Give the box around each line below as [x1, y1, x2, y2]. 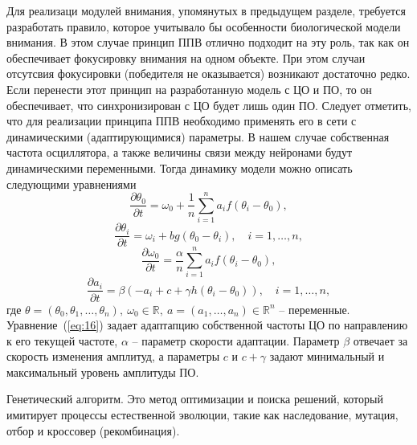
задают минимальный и [269, 348, 385, 365]
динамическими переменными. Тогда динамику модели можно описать [6, 159, 353, 176]
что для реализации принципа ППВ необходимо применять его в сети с [6, 112, 357, 129]
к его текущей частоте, [6, 332, 118, 349]
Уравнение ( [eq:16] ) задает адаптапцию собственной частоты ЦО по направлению [6, 316, 408, 333]
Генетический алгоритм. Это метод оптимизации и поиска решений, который [6, 390, 383, 407]
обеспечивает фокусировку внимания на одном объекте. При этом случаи [6, 49, 366, 66]
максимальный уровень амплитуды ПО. [6, 363, 199, 380]
